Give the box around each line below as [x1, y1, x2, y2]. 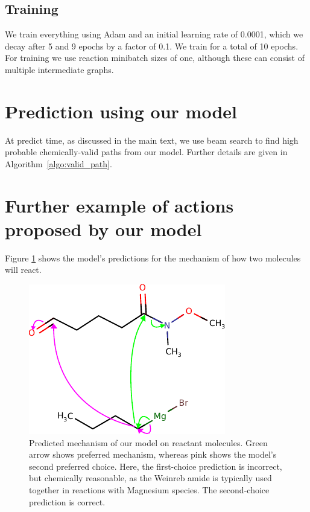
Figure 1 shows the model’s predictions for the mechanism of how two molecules [5, 251, 301, 264]
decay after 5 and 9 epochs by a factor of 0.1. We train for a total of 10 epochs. [5, 39, 299, 52]
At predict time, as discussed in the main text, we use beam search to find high [5, 133, 299, 146]
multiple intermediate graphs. [5, 63, 114, 75]
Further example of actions [5, 193, 234, 217]
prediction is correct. [29, 495, 106, 508]
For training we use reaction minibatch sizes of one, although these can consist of [5, 51, 305, 64]
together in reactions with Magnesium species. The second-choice [29, 483, 270, 496]
